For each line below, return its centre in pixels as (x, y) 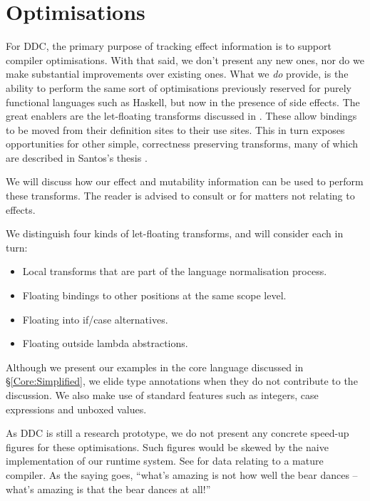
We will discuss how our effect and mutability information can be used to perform (185, 181)
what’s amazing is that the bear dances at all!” (108, 489)
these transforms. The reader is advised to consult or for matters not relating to (180, 196)
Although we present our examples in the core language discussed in (155, 367)
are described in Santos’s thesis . (77, 157)
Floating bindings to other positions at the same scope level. (154, 295)
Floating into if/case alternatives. (95, 319)
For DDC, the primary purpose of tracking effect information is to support (169, 46)
